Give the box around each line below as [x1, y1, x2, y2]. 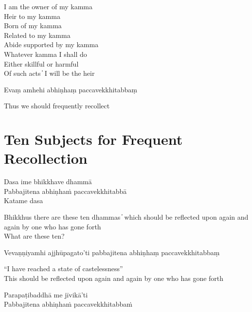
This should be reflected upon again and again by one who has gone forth [4, 273, 224, 283]
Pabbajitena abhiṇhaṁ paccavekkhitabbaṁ [4, 299, 132, 309]
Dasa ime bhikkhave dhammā [4, 176, 92, 187]
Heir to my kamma [4, 11, 60, 21]
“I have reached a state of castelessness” [4, 263, 123, 274]
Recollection [4, 148, 88, 168]
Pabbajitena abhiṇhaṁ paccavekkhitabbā [4, 186, 127, 196]
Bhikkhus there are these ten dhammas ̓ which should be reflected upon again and [4, 212, 249, 222]
